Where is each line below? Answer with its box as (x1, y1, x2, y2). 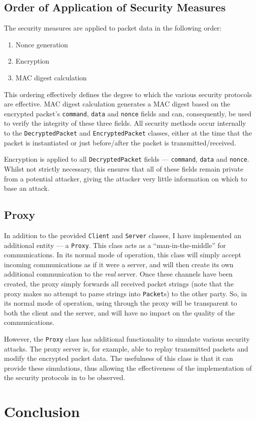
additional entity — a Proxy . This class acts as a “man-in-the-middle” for (4, 240, 226, 250)
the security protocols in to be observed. (4, 372, 126, 383)
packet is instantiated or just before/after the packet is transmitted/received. (4, 137, 236, 147)
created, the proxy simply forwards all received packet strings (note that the (4, 279, 234, 288)
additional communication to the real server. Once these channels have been (4, 269, 233, 279)
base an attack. (4, 183, 50, 193)
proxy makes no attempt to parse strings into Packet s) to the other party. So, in (4, 288, 247, 298)
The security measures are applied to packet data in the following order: (4, 23, 222, 33)
